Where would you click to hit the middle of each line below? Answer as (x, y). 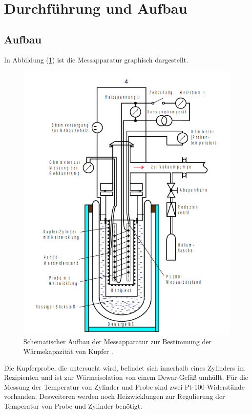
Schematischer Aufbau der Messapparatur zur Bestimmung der (117, 342)
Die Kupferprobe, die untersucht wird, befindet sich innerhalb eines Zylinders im (125, 367)
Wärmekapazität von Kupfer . (68, 351)
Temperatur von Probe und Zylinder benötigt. (73, 405)
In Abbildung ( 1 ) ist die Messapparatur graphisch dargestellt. (96, 59)
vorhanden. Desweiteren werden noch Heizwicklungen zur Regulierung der (115, 396)
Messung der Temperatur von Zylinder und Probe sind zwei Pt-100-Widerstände (124, 386)
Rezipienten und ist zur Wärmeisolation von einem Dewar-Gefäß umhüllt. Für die (126, 377)
